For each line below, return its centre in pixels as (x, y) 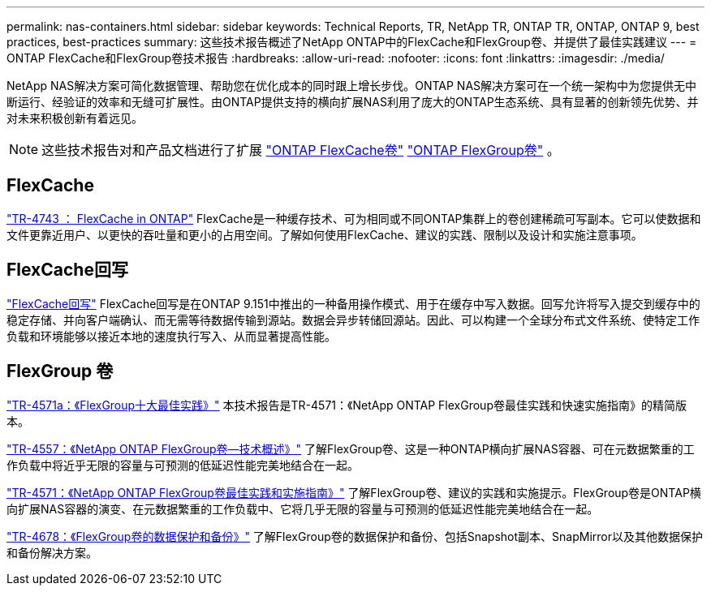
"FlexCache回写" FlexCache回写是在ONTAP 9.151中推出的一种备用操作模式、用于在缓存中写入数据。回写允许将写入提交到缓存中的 (353, 303)
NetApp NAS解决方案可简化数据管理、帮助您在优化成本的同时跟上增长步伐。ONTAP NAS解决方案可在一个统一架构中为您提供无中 (352, 86)
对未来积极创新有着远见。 (75, 118)
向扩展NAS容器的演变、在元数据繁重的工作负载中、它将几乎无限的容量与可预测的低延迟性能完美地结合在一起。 (303, 508)
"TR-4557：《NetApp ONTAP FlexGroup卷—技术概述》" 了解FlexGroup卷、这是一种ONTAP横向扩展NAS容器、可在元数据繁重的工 (351, 448)
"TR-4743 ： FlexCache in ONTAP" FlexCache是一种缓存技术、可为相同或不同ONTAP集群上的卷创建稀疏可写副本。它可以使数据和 (354, 218)
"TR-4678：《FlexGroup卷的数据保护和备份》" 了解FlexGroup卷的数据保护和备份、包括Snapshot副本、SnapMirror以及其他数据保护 (355, 536)
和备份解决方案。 (52, 552)
